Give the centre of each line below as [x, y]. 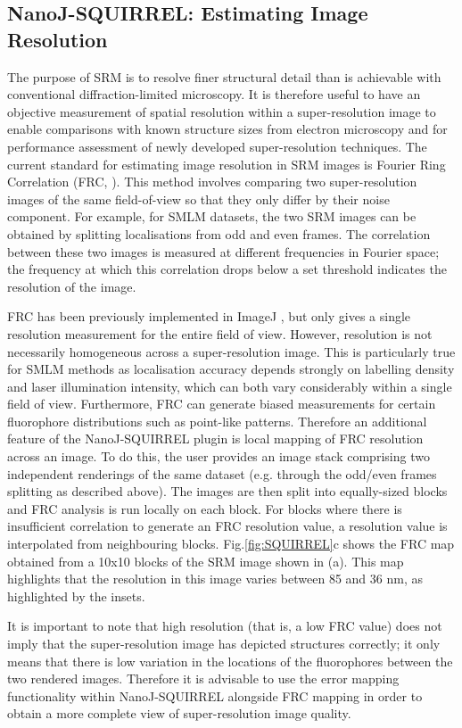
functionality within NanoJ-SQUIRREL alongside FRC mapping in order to [215, 695]
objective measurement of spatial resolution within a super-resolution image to [222, 111]
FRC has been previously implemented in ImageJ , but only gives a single [209, 316]
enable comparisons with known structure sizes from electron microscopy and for [227, 129]
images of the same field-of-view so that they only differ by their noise [198, 199]
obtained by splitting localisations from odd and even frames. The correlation [219, 233]
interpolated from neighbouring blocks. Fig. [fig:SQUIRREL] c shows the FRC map [231, 544]
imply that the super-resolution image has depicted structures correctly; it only [224, 643]
